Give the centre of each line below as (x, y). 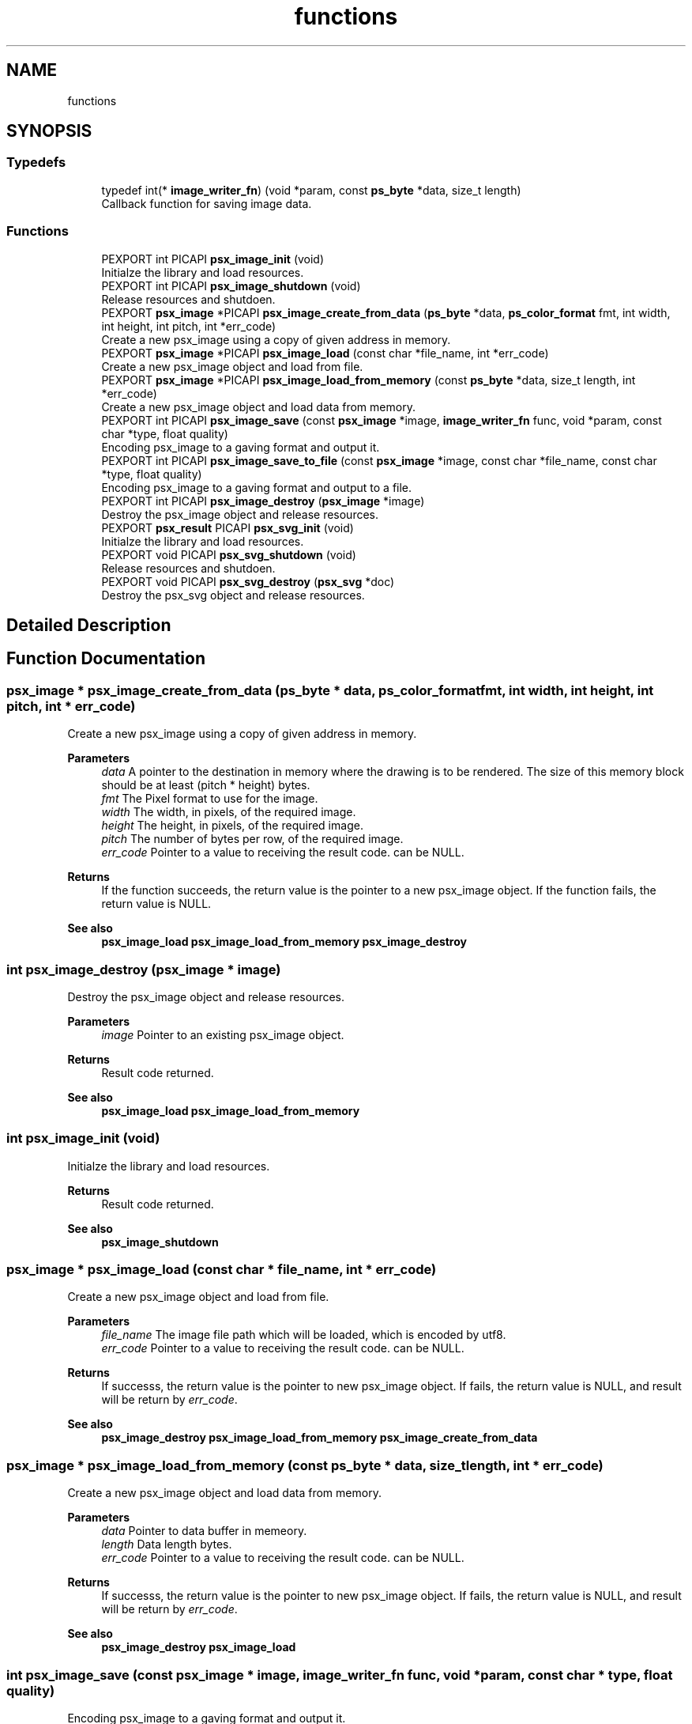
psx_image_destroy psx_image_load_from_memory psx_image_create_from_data (320, 1438)
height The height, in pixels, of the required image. (232, 826)
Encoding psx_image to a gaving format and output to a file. (257, 487)
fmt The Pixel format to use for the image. (210, 799)
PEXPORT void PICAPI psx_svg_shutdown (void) (229, 554)
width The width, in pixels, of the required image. (229, 812)
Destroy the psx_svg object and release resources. (233, 595)
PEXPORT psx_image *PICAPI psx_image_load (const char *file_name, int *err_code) (325, 353)
